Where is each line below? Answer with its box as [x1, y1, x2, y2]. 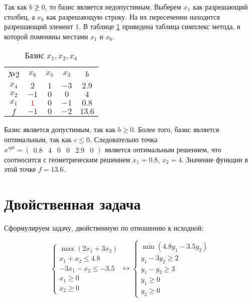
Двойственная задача [4, 193, 141, 214]
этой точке [4, 164, 36, 174]
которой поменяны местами [4, 31, 88, 41]
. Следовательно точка [89, 134, 158, 144]
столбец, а [4, 11, 35, 22]
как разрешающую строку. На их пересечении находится [46, 11, 220, 22]
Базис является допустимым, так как [4, 124, 115, 135]
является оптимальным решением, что [104, 144, 221, 154]
